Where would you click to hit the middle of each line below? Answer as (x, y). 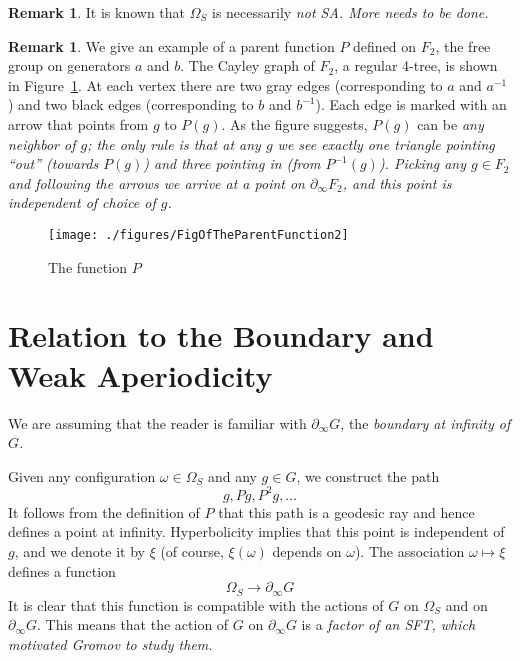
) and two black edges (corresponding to (131, 104)
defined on (385, 45)
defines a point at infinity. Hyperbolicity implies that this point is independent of (256, 531)
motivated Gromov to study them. (110, 643)
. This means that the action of (133, 624)
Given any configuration (82, 475)
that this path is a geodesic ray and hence (346, 511)
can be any (450, 123)
